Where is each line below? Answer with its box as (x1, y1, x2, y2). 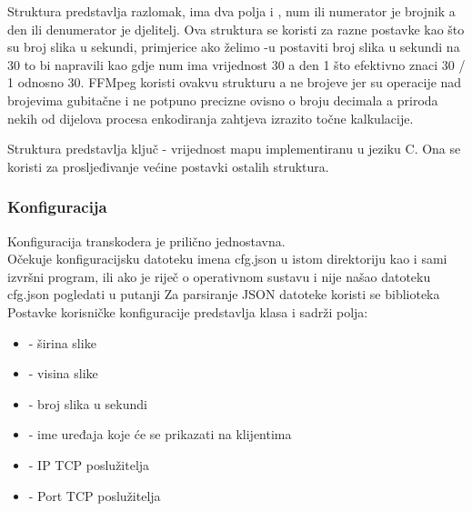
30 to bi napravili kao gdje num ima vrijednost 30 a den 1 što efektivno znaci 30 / (7, 55, 466, 74)
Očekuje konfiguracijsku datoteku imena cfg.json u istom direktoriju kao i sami (7, 249, 447, 268)
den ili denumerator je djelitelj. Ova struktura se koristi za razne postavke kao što (7, 19, 465, 38)
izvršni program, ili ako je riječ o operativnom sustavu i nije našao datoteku (7, 266, 431, 286)
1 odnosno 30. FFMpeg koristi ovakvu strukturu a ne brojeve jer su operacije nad (7, 73, 462, 92)
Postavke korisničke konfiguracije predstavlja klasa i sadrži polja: (7, 302, 368, 321)
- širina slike (28, 333, 96, 352)
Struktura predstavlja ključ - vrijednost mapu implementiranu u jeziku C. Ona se (7, 139, 461, 158)
